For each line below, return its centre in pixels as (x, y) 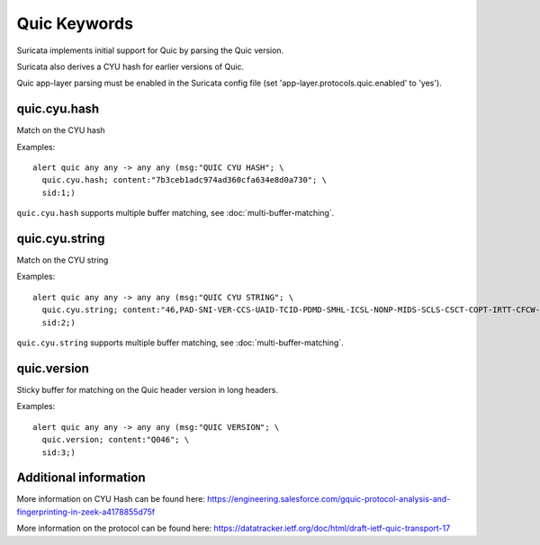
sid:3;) (58, 452)
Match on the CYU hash (61, 130)
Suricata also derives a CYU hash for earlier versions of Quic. (130, 67)
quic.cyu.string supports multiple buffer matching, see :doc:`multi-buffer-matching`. (180, 343)
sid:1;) (58, 192)
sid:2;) (58, 322)
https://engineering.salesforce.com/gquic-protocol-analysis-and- (329, 499)
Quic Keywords (75, 23)
